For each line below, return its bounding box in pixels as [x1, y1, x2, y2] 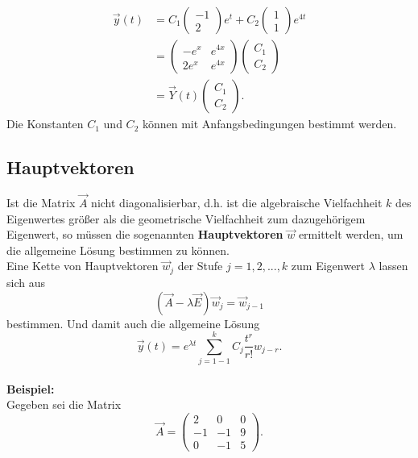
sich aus [6, 273, 45, 290]
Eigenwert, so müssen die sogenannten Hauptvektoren [6, 226, 283, 243]
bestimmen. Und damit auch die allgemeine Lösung [6, 314, 260, 331]
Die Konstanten [6, 115, 84, 132]
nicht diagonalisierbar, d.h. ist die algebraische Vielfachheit [91, 194, 383, 211]
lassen [379, 257, 408, 274]
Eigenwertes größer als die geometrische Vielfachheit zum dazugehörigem [6, 210, 366, 227]
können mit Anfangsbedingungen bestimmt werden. [142, 115, 397, 132]
